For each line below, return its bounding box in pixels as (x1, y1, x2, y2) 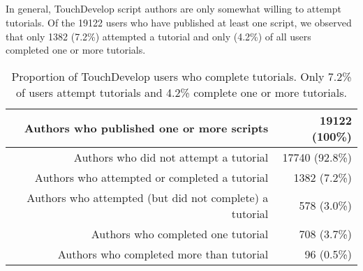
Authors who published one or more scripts (24, 120, 269, 137)
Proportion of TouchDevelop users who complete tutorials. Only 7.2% (11, 68, 352, 84)
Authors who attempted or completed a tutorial (34, 169, 269, 185)
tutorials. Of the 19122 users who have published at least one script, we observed (6, 15, 352, 29)
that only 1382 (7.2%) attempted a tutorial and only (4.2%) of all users (6, 29, 311, 43)
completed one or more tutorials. (6, 42, 146, 57)
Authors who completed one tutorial (91, 225, 269, 242)
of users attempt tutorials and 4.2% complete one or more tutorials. (16, 84, 347, 100)
